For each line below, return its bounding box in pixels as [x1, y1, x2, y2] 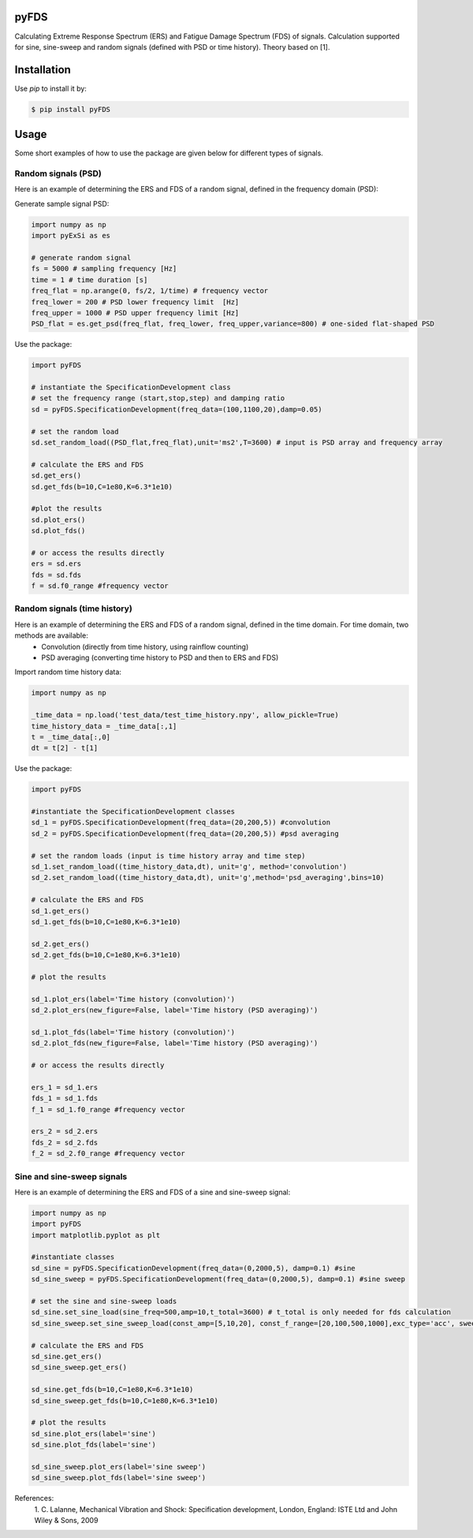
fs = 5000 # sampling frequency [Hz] [31, 264, 177, 274]
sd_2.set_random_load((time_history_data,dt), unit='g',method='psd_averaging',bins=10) [31, 873, 385, 882]
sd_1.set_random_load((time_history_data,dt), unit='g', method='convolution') [31, 862, 348, 871]
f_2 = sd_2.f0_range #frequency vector [31, 1149, 185, 1158]
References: [14, 1494, 54, 1503]
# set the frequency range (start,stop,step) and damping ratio [31, 394, 285, 403]
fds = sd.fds [31, 570, 82, 579]
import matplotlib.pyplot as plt [31, 1231, 161, 1239]
